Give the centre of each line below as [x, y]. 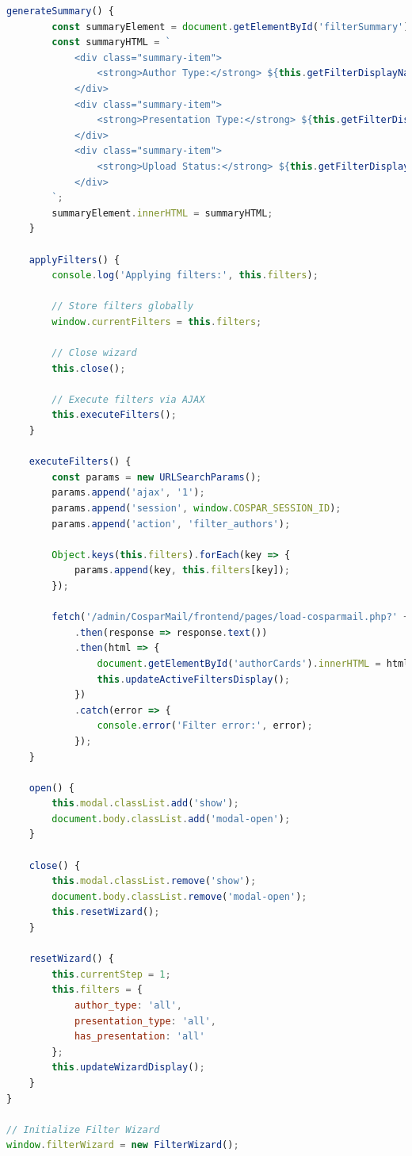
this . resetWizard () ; [106, 912]
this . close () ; [89, 368]
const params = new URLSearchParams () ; [157, 477]
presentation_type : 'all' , [145, 1021]
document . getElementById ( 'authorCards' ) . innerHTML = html [253, 663]
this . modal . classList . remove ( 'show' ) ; [154, 881]
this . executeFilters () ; [114, 415]
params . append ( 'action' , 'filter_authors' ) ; [171, 524]
